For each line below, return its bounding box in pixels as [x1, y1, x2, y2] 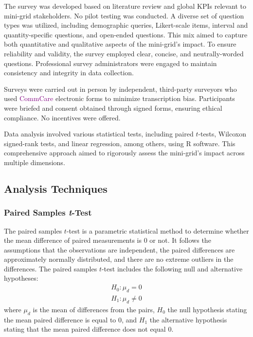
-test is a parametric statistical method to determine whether [66, 225, 249, 236]
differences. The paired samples [4, 263, 97, 273]
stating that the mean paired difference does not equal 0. [4, 324, 174, 334]
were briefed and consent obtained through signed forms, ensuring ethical [4, 102, 222, 113]
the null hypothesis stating [167, 304, 247, 314]
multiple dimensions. [4, 157, 65, 167]
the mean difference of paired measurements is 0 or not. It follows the [4, 235, 211, 245]
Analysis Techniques [4, 181, 108, 196]
